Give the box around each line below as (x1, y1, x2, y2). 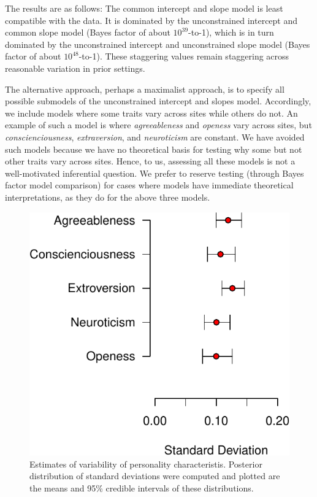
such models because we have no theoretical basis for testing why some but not (5, 142, 302, 155)
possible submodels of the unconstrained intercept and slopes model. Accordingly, (5, 94, 311, 107)
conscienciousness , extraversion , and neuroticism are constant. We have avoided (5, 130, 305, 143)
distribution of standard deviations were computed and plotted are (29, 469, 280, 482)
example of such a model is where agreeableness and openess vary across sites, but (5, 118, 312, 131)
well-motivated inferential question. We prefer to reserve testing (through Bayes (5, 166, 304, 179)
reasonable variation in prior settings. (5, 61, 145, 74)
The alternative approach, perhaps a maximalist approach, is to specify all (5, 82, 285, 95)
